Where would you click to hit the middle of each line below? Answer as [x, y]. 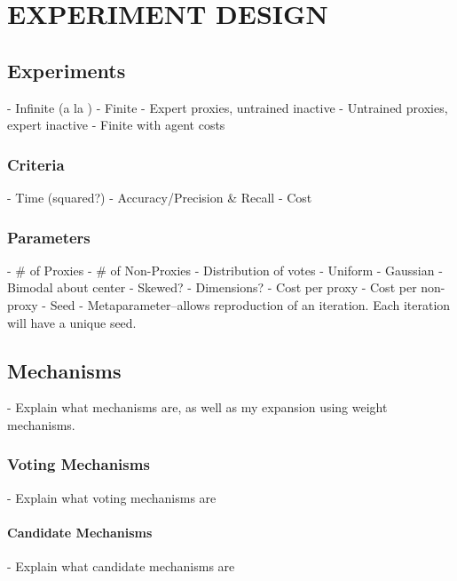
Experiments [67, 70]
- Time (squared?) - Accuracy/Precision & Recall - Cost [160, 197]
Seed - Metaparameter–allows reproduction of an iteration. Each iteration [250, 304]
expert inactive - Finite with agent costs [116, 125]
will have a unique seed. [72, 322]
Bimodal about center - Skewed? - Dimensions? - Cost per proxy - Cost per [212, 287]
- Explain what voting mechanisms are [112, 497]
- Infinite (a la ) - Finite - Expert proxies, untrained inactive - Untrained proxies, [228, 107]
